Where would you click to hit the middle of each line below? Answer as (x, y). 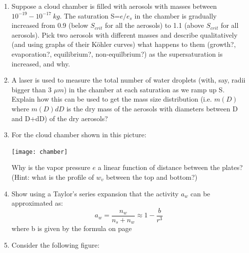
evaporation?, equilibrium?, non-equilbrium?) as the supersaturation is (117, 53)
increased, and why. (41, 63)
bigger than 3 (31, 89)
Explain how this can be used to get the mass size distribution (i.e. (112, 99)
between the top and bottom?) (152, 177)
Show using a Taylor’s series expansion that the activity (95, 193)
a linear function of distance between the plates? (170, 167)
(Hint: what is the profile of (53, 177)
